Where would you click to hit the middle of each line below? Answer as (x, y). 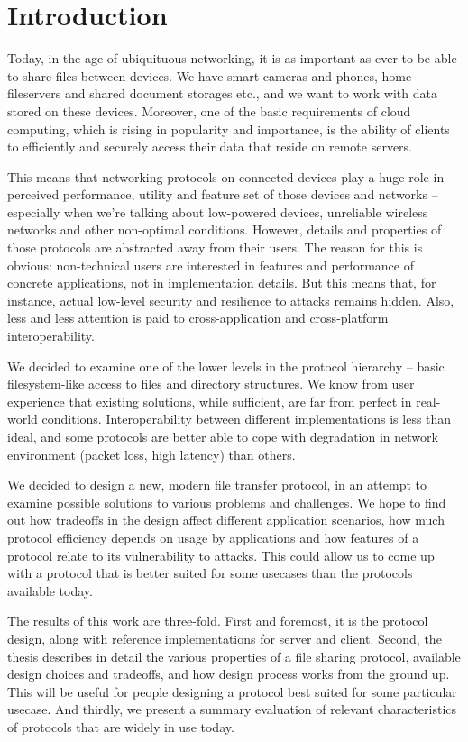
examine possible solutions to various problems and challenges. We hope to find (227, 502)
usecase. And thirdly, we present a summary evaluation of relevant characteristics (232, 709)
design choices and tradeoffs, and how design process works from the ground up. (229, 674)
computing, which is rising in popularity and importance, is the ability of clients (229, 128)
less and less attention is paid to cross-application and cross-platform (198, 318)
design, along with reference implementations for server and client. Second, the (225, 638)
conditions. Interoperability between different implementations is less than (247, 419)
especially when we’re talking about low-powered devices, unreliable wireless (218, 211)
